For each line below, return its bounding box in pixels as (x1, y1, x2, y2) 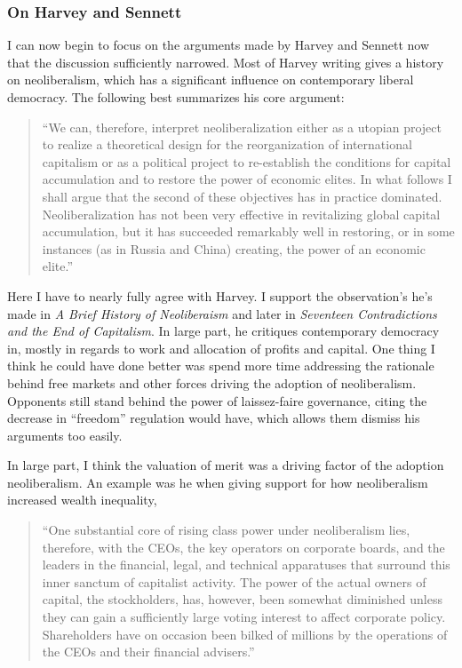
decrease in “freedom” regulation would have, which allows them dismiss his (7, 409, 420, 427)
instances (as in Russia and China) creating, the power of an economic (42, 239, 426, 258)
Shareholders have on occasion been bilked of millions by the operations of (42, 624, 448, 643)
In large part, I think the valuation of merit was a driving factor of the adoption (7, 456, 444, 474)
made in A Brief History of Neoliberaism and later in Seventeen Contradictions (7, 304, 437, 322)
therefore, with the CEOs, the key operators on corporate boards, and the (42, 537, 445, 556)
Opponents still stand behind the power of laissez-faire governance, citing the (7, 391, 427, 410)
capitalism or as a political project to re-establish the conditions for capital (42, 152, 451, 171)
